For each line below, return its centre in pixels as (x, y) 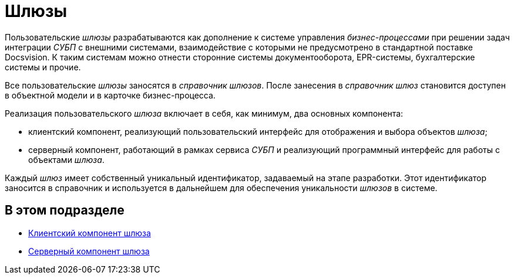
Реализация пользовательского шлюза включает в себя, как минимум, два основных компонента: (204, 113)
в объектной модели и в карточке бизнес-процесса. (110, 95)
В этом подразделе (65, 210)
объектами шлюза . (66, 159)
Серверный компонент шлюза (89, 251)
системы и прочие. (43, 67)
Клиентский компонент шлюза (90, 233)
